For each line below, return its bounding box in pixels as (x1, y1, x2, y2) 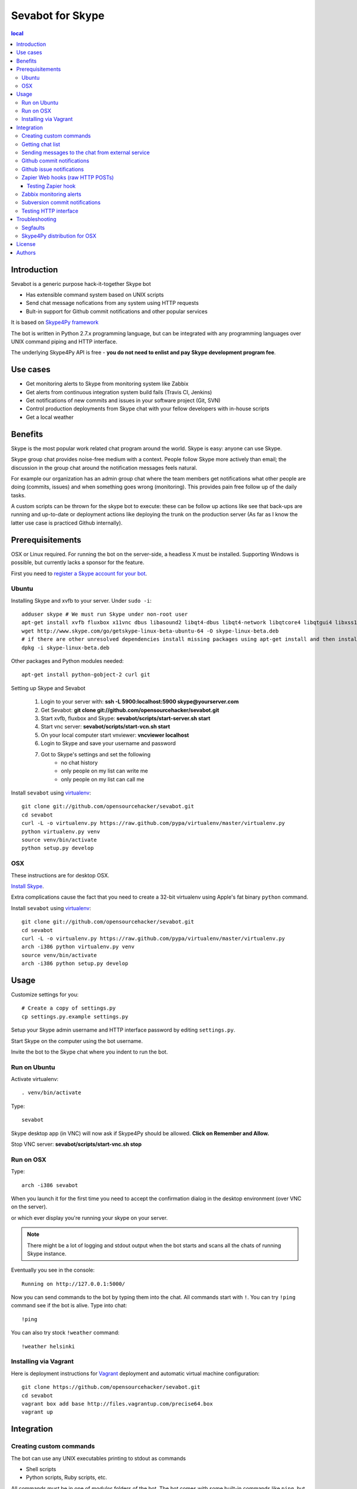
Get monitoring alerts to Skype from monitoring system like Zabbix (26, 380, 189, 387)
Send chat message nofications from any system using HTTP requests (26, 300, 199, 307)
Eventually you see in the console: (11, 1266, 95, 1274)
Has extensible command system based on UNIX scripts (26, 291, 164, 298)
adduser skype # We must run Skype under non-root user (21, 611, 188, 618)
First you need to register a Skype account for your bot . (11, 569, 148, 577)
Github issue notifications (21, 166, 84, 173)
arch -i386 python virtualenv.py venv (21, 943, 135, 950)
